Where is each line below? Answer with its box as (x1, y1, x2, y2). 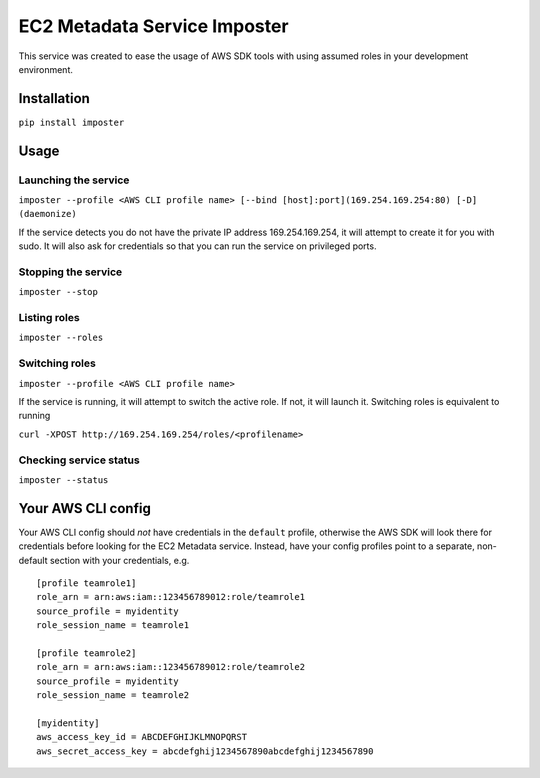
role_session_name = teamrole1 (36, 620, 190, 631)
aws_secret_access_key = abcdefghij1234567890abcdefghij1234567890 (36, 745, 374, 757)
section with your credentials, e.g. (49, 554, 190, 566)
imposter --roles (18, 332, 104, 344)
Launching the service (18, 173, 130, 187)
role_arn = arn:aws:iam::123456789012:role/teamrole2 (36, 661, 305, 673)
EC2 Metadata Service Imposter (18, 15, 289, 37)
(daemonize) (18, 208, 77, 220)
